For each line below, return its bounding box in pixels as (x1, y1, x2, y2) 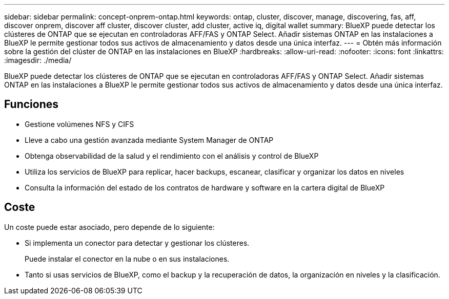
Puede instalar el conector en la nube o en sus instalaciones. (25, 254, 230, 263)
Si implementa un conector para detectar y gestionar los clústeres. (25, 238, 250, 247)
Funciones (4, 98, 59, 111)
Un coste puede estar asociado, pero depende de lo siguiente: (4, 222, 215, 231)
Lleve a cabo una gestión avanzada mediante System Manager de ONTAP (25, 135, 274, 144)
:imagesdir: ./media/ (4, 56, 72, 65)
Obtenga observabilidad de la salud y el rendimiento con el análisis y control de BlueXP (25, 151, 319, 160)
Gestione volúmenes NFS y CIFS (25, 119, 134, 129)
